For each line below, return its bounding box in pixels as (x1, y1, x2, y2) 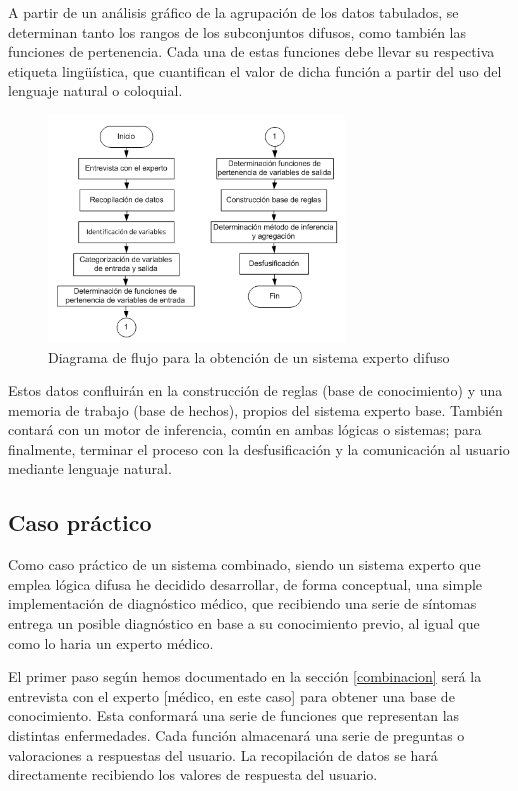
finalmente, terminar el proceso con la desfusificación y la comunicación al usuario (8, 438, 510, 459)
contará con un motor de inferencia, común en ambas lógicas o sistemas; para (8, 419, 482, 440)
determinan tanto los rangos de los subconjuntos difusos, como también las (8, 21, 467, 42)
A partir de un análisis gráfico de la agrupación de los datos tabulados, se (8, 2, 459, 22)
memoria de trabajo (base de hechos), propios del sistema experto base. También (8, 399, 503, 420)
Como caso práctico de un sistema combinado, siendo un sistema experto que (8, 554, 481, 575)
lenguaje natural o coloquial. (8, 80, 183, 101)
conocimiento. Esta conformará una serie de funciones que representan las (8, 705, 460, 726)
